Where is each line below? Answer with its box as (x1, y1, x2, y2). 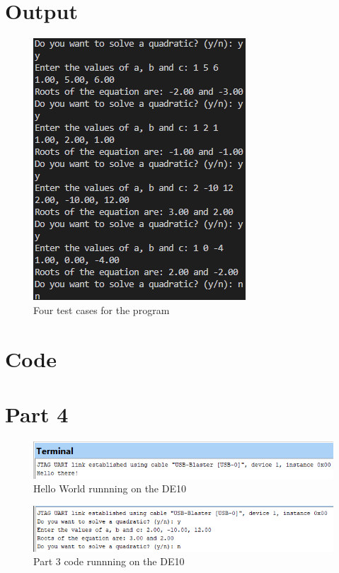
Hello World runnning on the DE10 (33, 481, 186, 496)
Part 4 (5, 399, 69, 428)
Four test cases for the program (33, 302, 170, 317)
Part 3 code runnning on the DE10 (33, 554, 185, 569)
